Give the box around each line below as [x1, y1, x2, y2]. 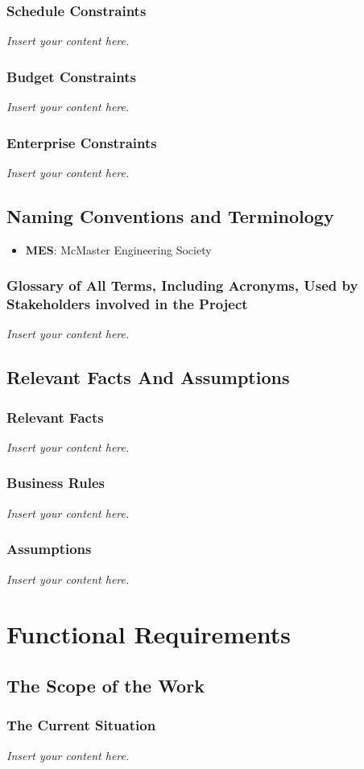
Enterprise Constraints [6, 132, 157, 152]
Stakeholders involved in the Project [6, 294, 248, 314]
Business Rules [6, 473, 105, 493]
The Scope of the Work [6, 672, 205, 697]
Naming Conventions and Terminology [6, 203, 334, 228]
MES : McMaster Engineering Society [25, 241, 212, 258]
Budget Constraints [6, 66, 136, 86]
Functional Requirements [6, 618, 291, 651]
